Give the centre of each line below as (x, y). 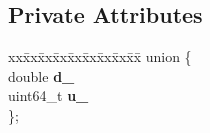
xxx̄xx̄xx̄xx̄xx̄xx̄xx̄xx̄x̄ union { (100, 56)
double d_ (41, 75)
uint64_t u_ (48, 95)
